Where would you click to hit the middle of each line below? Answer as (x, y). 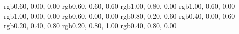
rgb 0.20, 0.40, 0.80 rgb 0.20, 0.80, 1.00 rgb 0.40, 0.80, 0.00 (90, 26)
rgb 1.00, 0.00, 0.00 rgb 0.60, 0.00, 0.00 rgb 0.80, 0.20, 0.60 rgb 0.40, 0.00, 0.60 (120, 16)
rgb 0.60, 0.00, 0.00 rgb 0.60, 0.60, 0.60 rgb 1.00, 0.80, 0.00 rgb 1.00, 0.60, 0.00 (120, 6)
